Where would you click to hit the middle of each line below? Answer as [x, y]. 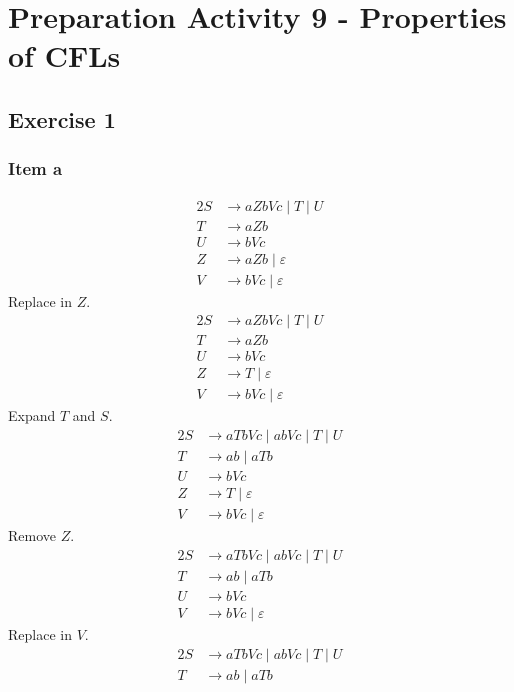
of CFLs [64, 55]
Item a [35, 168]
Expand [32, 415]
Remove [32, 535]
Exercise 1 [62, 118]
